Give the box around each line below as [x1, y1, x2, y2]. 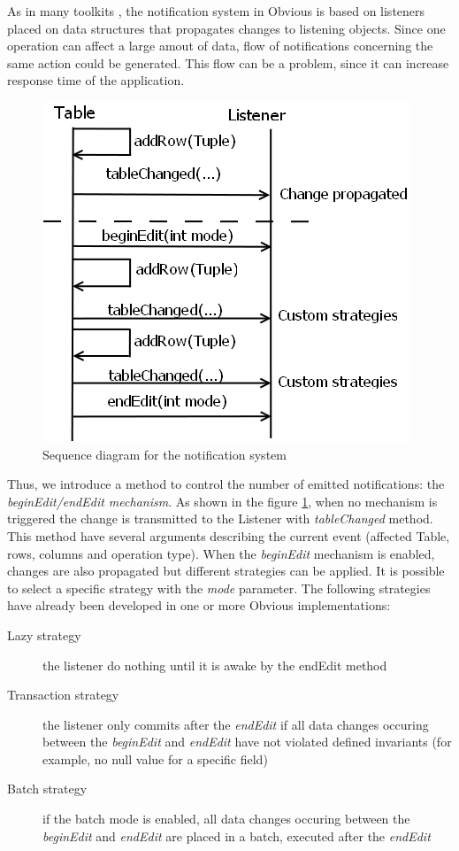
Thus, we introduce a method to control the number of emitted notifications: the [7, 475, 445, 493]
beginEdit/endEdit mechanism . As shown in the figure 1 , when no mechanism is [7, 491, 438, 510]
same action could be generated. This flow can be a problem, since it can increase [7, 53, 449, 72]
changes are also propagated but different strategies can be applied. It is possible [7, 561, 445, 580]
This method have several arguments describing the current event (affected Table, [7, 526, 450, 545]
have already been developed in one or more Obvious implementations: [7, 596, 391, 615]
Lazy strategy [7, 625, 81, 644]
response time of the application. [7, 71, 185, 89]
